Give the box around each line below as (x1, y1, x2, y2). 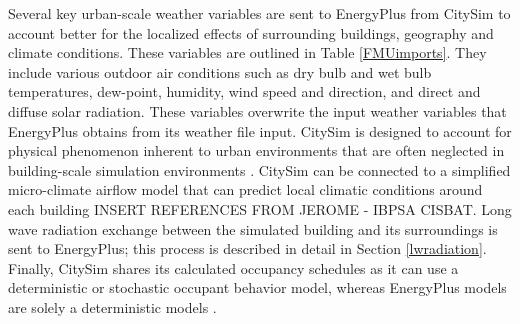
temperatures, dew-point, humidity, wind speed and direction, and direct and (8, 81, 481, 102)
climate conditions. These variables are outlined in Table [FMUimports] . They (8, 42, 487, 63)
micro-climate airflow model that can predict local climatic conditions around (8, 179, 483, 200)
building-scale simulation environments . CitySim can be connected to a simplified (8, 159, 511, 180)
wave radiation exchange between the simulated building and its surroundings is (8, 218, 498, 239)
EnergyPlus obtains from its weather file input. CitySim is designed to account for (8, 120, 512, 141)
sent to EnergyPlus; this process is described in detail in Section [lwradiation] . (8, 238, 487, 259)
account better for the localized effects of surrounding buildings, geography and (8, 22, 494, 43)
